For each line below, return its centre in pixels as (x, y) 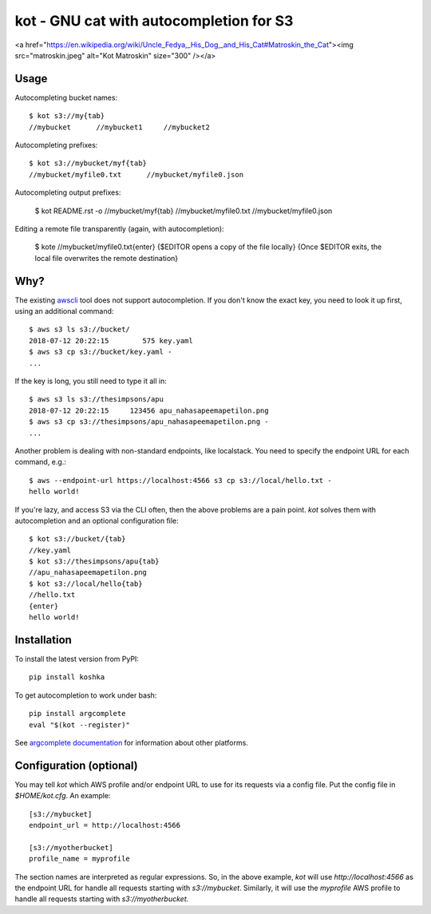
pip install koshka (67, 677)
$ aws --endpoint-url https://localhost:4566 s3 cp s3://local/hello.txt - (180, 480)
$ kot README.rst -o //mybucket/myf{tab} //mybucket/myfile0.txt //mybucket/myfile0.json (184, 211)
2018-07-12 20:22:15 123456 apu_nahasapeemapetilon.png (149, 410)
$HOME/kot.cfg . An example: (63, 796)
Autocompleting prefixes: (56, 145)
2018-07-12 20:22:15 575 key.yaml (111, 340)
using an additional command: (64, 311)
